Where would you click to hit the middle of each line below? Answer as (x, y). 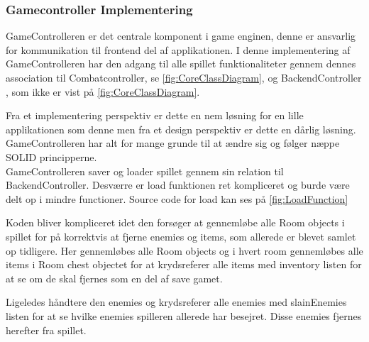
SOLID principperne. (51, 156)
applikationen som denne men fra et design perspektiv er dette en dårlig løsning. (181, 129)
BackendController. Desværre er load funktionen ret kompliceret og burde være (178, 185)
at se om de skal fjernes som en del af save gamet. (114, 278)
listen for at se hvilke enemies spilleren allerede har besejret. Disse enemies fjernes (184, 315)
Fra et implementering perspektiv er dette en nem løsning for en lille (155, 115)
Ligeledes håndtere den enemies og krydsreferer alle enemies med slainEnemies (176, 302)
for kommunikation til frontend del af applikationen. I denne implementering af (178, 49)
